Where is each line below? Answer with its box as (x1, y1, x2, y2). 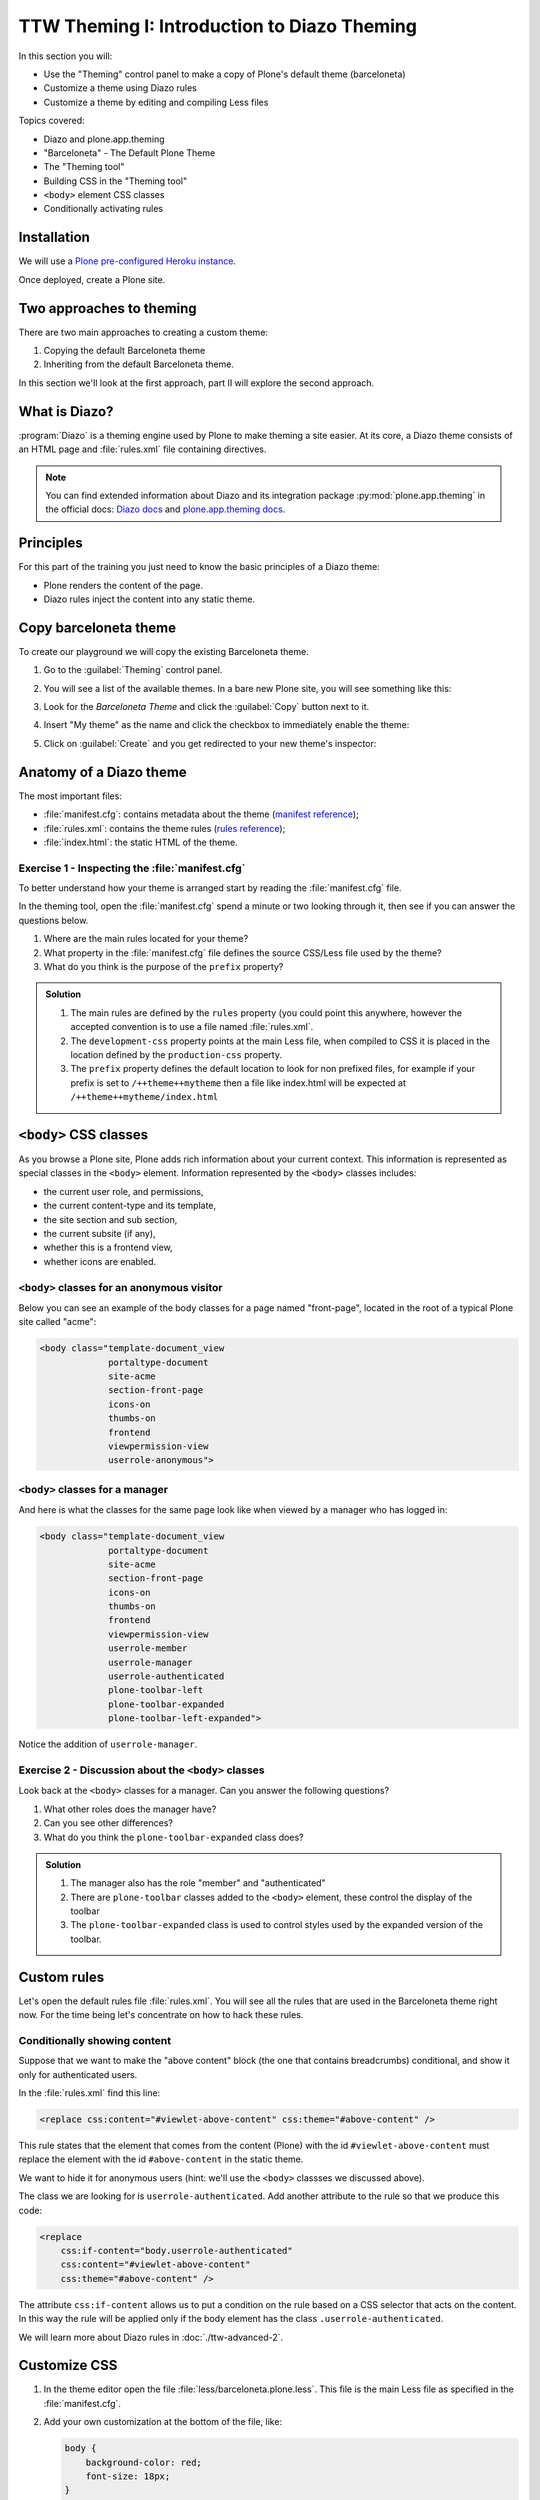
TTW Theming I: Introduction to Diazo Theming (18, 15, 417, 37)
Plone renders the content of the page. (43, 579, 204, 591)
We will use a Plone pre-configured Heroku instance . (18, 255, 237, 267)
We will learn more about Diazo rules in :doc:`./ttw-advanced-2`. (18, 2331, 284, 2343)
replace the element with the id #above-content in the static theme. (18, 2153, 304, 2165)
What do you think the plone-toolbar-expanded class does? (43, 1831, 304, 1843)
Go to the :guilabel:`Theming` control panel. (43, 664, 223, 676)
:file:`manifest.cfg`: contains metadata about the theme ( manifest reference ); (43, 808, 359, 820)
